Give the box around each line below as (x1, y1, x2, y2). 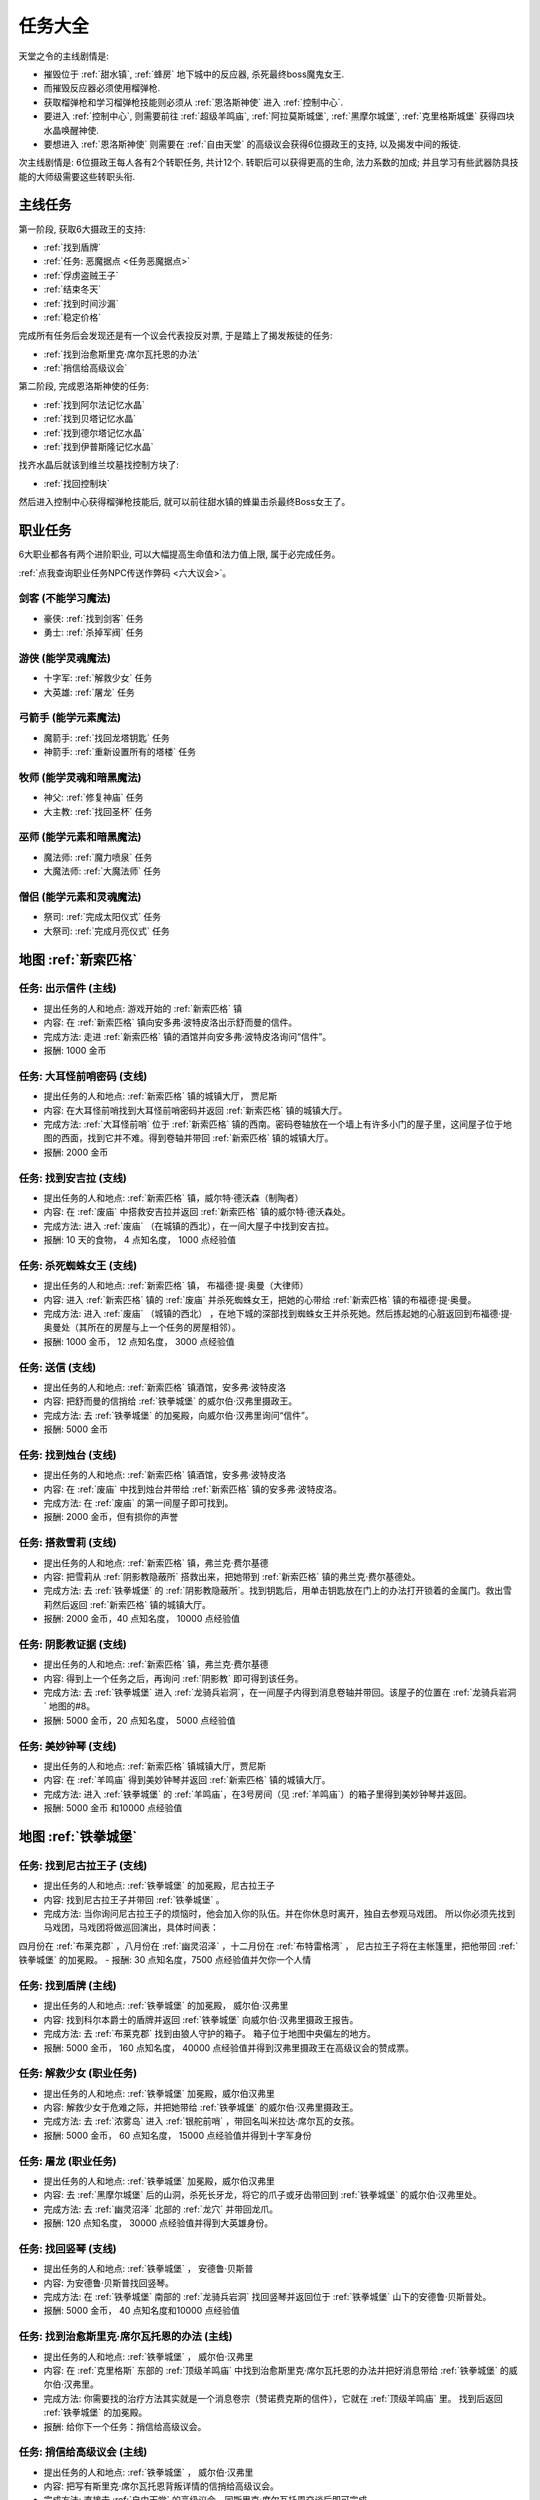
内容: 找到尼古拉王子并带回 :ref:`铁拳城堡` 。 (43, 1893, 225, 1905)
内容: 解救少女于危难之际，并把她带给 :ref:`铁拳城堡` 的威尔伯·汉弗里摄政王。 (43, 2101, 359, 2114)
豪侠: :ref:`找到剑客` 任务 (43, 612, 144, 624)
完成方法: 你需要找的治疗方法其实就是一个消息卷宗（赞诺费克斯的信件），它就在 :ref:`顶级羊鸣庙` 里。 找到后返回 (43, 2392, 504, 2404)
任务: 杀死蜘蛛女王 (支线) (18, 1258, 138, 1272)
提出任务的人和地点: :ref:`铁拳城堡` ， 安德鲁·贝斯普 (43, 2263, 254, 2275)
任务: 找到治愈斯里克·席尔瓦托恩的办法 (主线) (18, 2330, 233, 2344)
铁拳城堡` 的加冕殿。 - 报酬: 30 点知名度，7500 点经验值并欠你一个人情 (18, 1954, 312, 1966)
